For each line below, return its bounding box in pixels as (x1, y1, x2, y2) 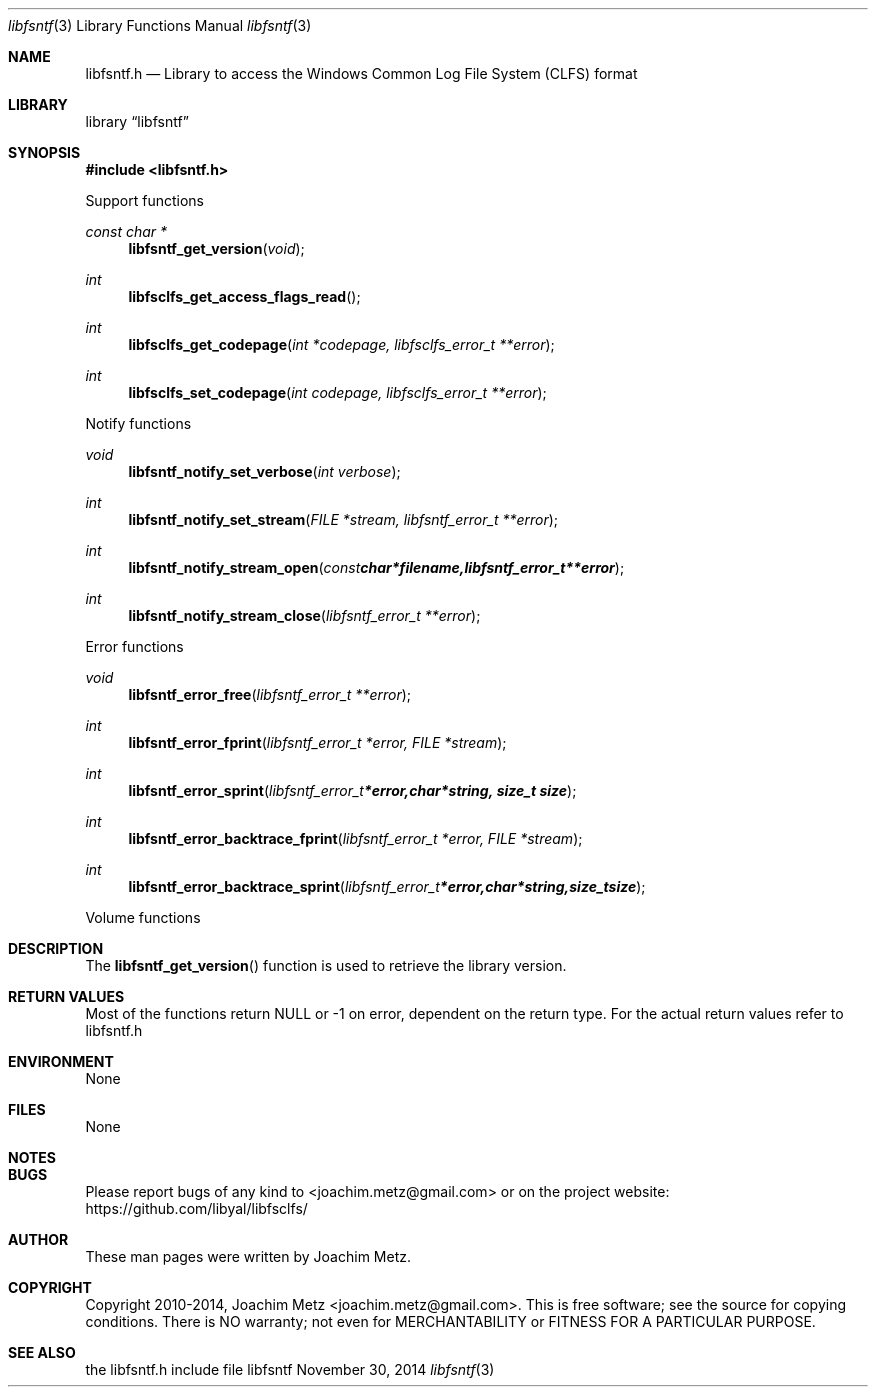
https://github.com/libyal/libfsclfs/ (85, 1200, 308, 1217)
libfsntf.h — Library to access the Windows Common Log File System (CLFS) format (85, 65, 638, 82)
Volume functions (85, 909, 201, 926)
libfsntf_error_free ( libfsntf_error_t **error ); (128, 686, 412, 703)
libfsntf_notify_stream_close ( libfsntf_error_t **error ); (128, 607, 481, 624)
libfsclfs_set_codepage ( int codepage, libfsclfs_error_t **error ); (128, 384, 547, 401)
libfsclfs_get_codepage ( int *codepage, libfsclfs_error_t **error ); (128, 336, 555, 353)
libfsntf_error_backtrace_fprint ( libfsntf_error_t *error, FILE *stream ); (128, 830, 583, 847)
